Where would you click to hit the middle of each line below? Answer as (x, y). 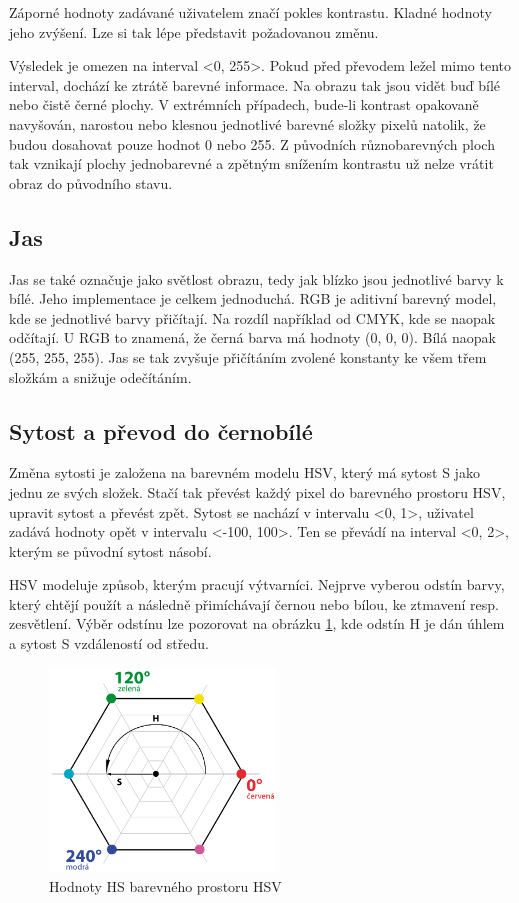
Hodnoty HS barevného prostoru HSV (165, 885)
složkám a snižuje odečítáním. (100, 376)
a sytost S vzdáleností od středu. (109, 643)
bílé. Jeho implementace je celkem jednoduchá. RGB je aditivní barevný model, (253, 298)
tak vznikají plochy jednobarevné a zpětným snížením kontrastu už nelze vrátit (251, 163)
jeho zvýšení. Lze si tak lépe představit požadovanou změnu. (194, 31)
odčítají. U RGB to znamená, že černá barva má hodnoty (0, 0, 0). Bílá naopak (252, 337)
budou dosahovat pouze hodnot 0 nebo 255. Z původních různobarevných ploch (252, 143)
